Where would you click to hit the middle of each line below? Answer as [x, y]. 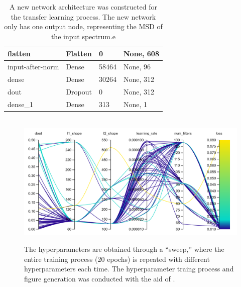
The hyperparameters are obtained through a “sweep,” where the [124, 249]
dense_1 [21, 104]
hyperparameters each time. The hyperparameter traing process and [129, 269]
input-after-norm [33, 67]
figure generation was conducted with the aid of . [100, 278]
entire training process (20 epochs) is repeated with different [117, 259]
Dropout [79, 91]
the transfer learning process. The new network [83, 16]
